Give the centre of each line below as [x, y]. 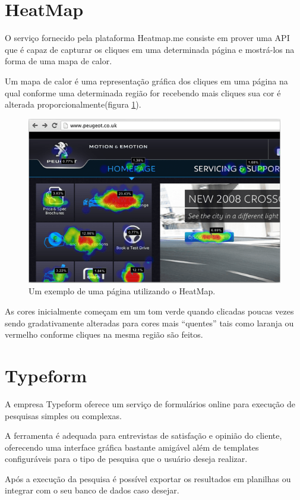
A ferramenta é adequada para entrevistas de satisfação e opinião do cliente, [143, 435]
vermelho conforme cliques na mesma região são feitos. [104, 334]
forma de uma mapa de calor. [59, 61]
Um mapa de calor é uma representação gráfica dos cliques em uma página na [146, 81]
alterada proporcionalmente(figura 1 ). [73, 104]
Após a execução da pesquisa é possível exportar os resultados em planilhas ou [148, 478]
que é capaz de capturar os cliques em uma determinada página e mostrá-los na [150, 49]
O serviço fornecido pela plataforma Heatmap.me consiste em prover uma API [147, 38]
